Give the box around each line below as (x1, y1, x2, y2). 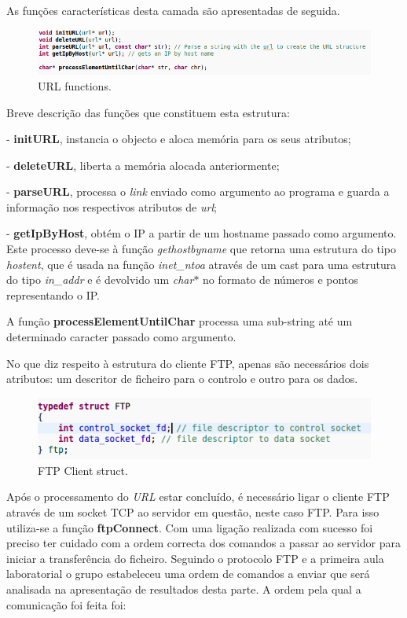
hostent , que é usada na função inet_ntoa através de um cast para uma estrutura (6, 256, 397, 272)
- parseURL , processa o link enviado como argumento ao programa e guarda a (6, 183, 390, 200)
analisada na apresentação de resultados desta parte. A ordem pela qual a (6, 580, 361, 597)
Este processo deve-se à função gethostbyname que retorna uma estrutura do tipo (6, 241, 396, 257)
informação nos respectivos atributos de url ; (6, 198, 217, 215)
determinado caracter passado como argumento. (6, 329, 236, 345)
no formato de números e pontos (203, 271, 358, 288)
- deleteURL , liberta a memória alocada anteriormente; (6, 156, 280, 173)
